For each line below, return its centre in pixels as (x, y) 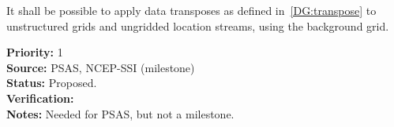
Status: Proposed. (52, 83)
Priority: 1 (35, 52)
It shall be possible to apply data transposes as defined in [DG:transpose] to (191, 10)
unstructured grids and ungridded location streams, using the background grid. (198, 25)
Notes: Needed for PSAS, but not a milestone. (120, 113)
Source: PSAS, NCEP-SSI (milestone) (101, 67)
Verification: (40, 98)
